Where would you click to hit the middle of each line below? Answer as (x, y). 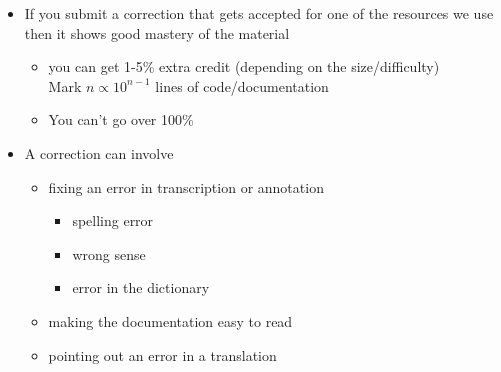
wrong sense (109, 253)
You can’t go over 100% (121, 119)
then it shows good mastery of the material (157, 32)
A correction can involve (99, 152)
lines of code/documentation (242, 85)
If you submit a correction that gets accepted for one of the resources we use (259, 13)
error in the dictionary (141, 287)
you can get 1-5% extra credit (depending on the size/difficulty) (244, 66)
